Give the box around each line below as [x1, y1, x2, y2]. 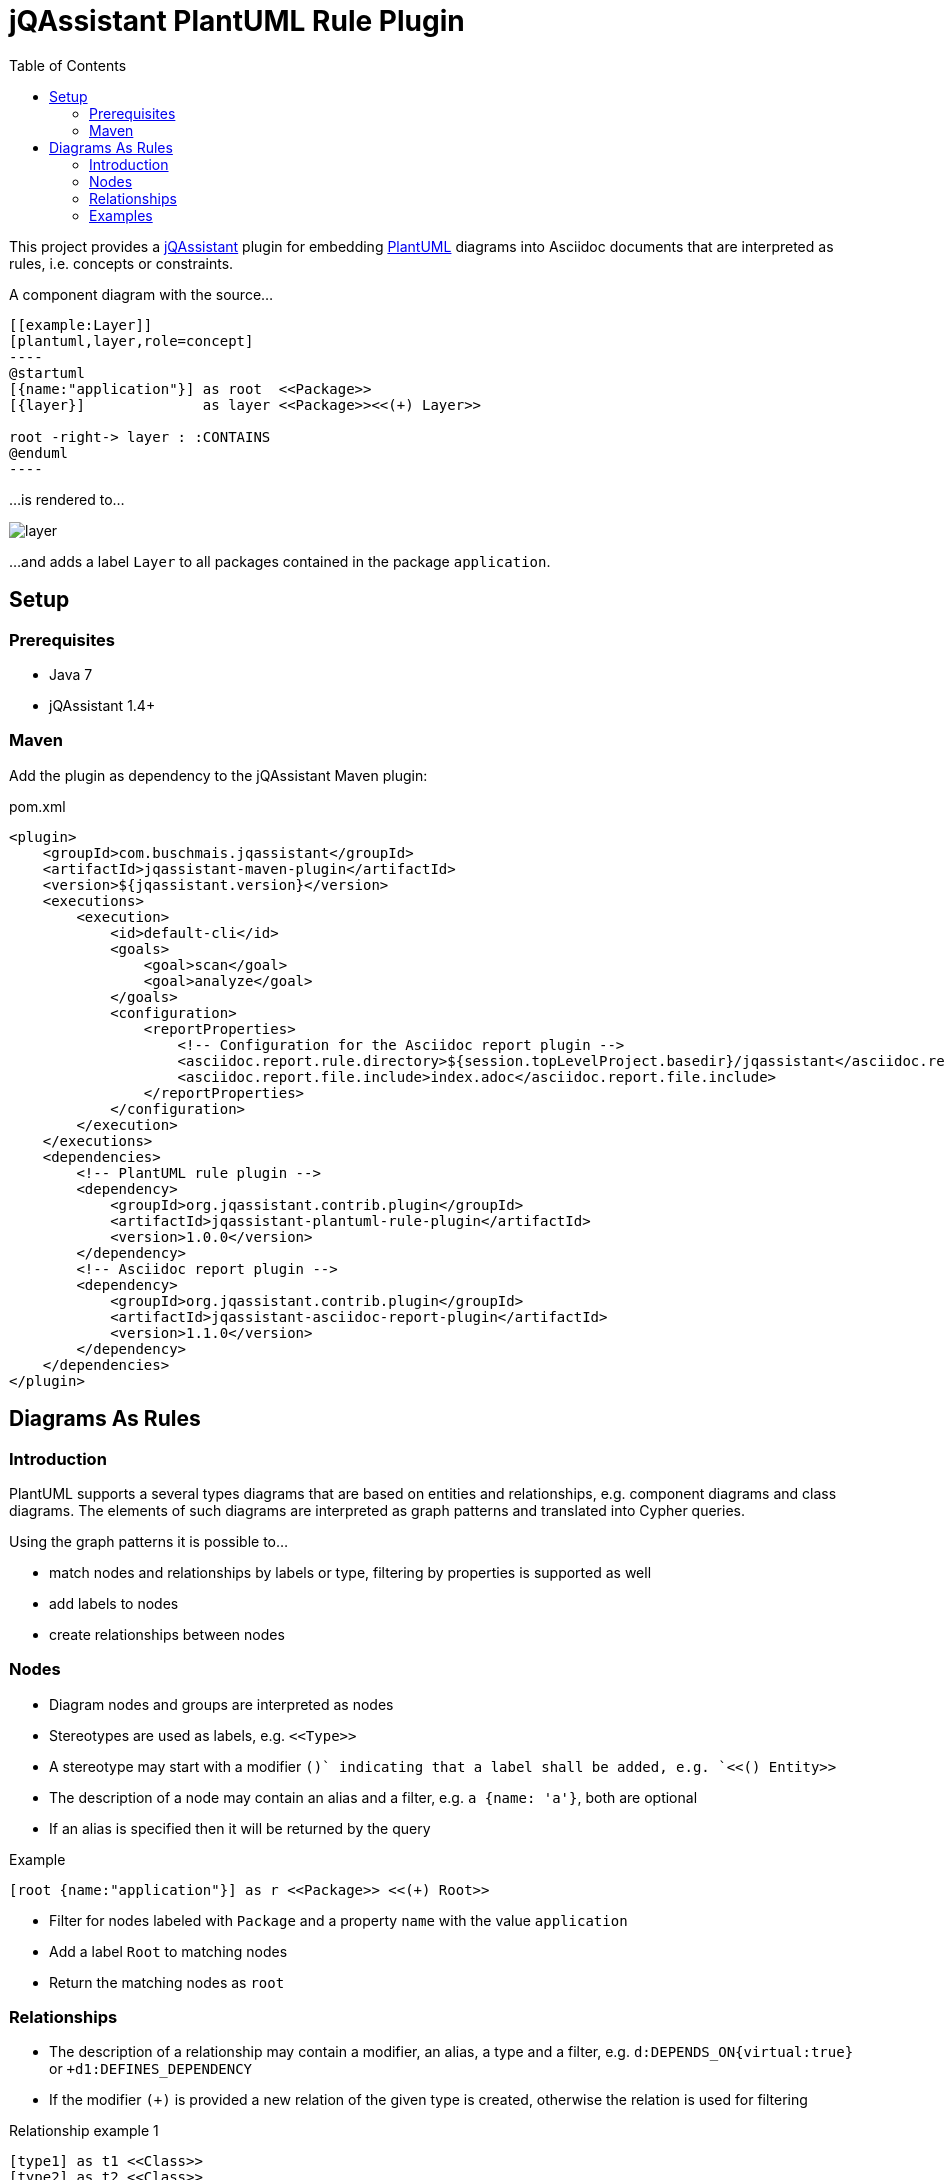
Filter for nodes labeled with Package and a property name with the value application [49, 1911, 628, 1929]
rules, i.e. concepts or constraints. [9, 254, 234, 272]
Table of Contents [9, 56, 127, 74]
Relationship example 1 [9, 2122, 159, 2140]
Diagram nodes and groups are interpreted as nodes [49, 1695, 394, 1713]
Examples [89, 206, 153, 224]
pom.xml [9, 797, 66, 815]
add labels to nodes [49, 1594, 179, 1612]
